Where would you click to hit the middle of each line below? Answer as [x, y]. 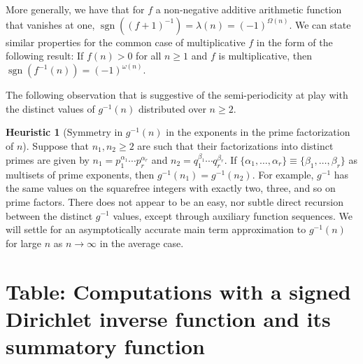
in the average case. [142, 243]
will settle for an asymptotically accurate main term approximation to [156, 229]
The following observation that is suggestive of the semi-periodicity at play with [177, 95]
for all [149, 56]
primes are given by [48, 159]
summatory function [105, 345]
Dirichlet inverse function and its [168, 318]
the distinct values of [50, 108]
